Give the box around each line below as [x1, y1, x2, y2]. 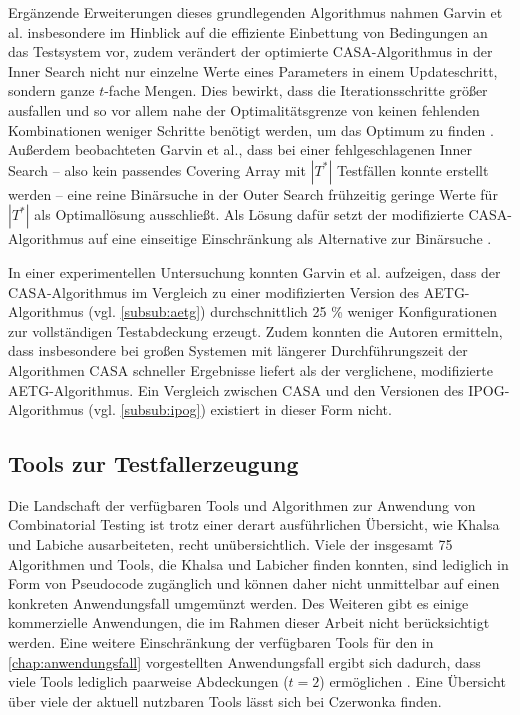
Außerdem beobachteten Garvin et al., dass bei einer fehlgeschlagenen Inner [8, 139, 473, 160]
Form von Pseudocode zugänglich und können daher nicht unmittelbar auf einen [8, 573, 500, 594]
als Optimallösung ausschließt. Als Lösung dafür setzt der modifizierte [34, 204, 464, 225]
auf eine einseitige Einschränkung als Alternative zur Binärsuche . [88, 228, 492, 249]
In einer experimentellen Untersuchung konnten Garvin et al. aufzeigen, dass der [8, 261, 501, 282]
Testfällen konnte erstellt [336, 159, 489, 180]
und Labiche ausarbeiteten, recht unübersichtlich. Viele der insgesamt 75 [8, 534, 453, 555]
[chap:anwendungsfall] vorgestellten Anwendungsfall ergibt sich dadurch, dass [8, 651, 481, 672]
